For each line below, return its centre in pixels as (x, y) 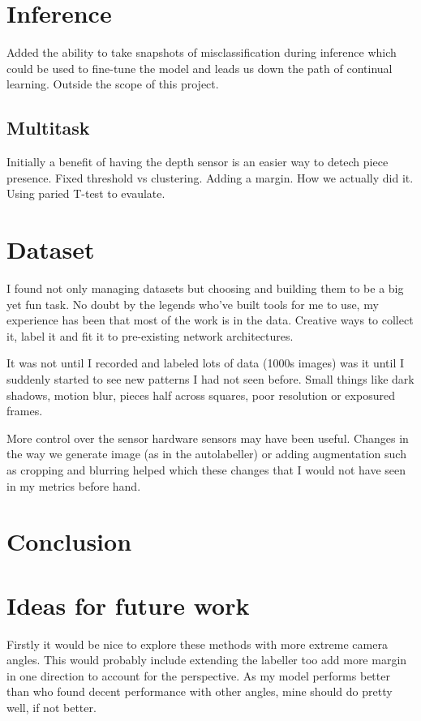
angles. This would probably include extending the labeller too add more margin (207, 660)
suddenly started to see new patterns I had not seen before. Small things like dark (210, 378)
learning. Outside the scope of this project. (113, 84)
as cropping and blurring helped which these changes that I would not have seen (206, 469)
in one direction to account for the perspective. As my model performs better (198, 675)
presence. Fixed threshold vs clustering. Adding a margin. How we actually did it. (210, 177)
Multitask (48, 128)
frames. (25, 411)
